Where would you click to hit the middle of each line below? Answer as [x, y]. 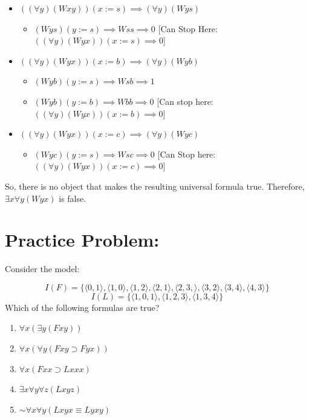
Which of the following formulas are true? [82, 307]
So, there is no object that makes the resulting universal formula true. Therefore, [155, 186]
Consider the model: [42, 269]
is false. [73, 198]
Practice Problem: [82, 240]
